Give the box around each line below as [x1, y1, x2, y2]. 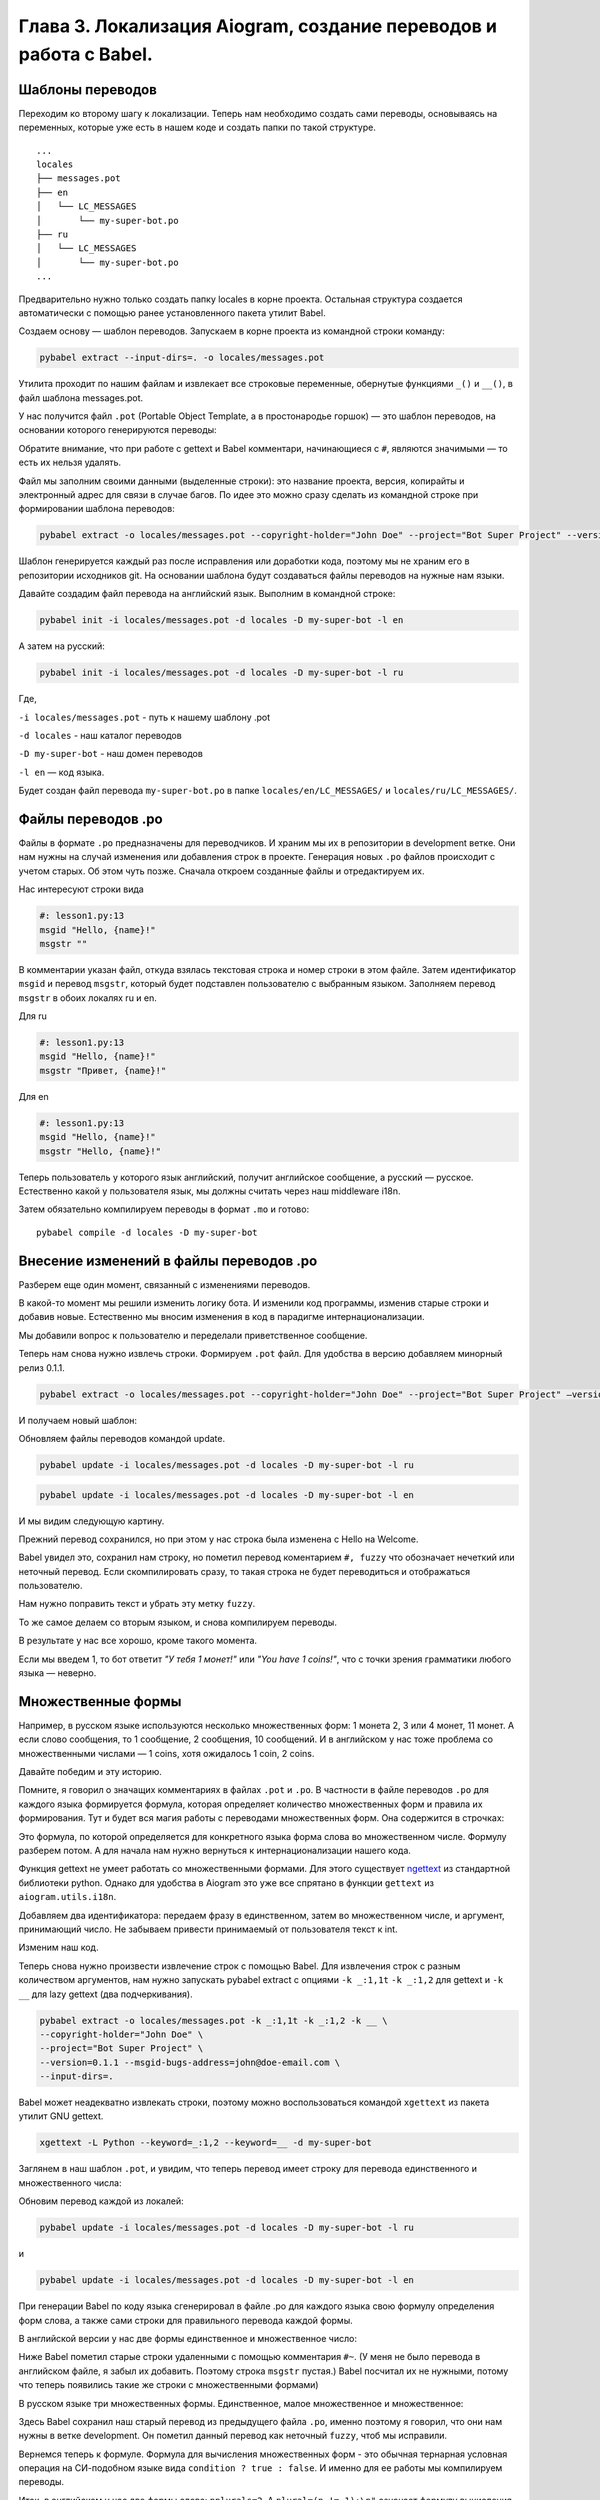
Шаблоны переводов [18, 81, 157, 98]
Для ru [18, 1010, 47, 1022]
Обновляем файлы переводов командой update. [18, 1432, 225, 1444]
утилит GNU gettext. [18, 2110, 104, 2122]
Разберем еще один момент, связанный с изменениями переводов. [18, 1278, 311, 1290]
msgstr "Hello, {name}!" [39, 1145, 162, 1157]
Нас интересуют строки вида [18, 883, 144, 895]
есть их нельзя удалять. [18, 456, 122, 469]
